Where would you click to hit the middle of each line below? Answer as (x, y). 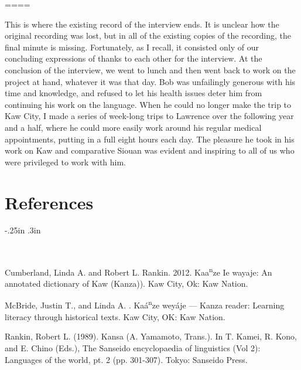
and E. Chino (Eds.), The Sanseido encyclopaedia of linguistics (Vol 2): (133, 347)
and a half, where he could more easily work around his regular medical (133, 127)
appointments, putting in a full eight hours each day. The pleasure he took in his (150, 139)
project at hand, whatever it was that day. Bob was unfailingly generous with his (150, 81)
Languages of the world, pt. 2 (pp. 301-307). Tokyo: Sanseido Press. (126, 359)
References (49, 202)
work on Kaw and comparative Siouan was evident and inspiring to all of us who (150, 150)
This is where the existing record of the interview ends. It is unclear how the (142, 24)
